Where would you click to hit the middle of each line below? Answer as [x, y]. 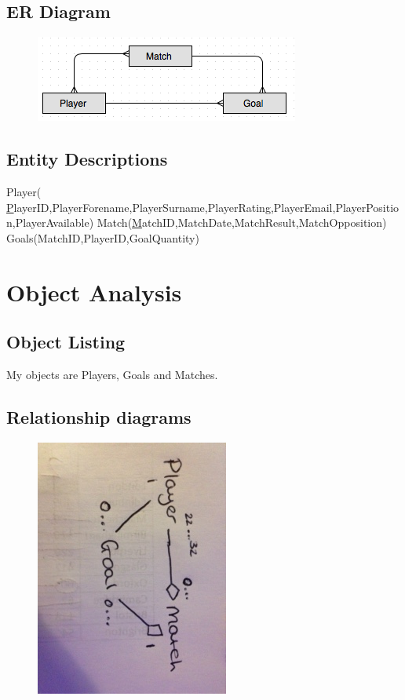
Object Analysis [94, 292]
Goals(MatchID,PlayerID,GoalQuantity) [103, 237]
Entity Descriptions [87, 159]
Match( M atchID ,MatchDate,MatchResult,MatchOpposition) [242, 222]
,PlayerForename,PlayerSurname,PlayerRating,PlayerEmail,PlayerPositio [224, 207]
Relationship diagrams [99, 416]
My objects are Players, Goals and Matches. [112, 374]
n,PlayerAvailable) [50, 222]
